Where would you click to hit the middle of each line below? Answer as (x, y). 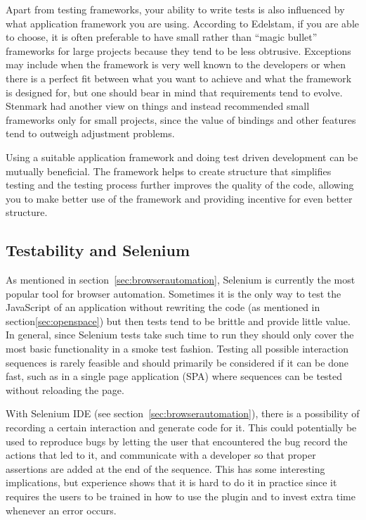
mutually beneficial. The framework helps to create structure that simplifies (169, 171)
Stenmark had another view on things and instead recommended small (158, 106)
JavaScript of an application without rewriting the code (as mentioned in (163, 307)
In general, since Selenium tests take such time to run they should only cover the (180, 335)
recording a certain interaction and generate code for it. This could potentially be (181, 427)
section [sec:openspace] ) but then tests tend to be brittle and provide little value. (178, 321)
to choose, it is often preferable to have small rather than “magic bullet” (162, 37)
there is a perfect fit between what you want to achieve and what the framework (179, 78)
